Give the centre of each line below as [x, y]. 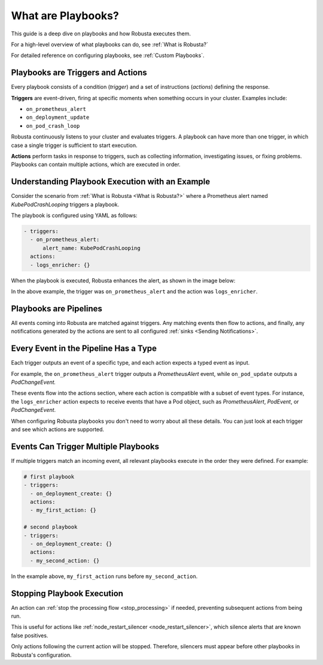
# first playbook [49, 476]
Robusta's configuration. [41, 655]
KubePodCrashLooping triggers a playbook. [65, 204]
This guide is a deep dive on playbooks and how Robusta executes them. [101, 34]
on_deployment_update [58, 118]
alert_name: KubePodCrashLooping [92, 248]
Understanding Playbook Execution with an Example [111, 182]
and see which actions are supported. [58, 429]
